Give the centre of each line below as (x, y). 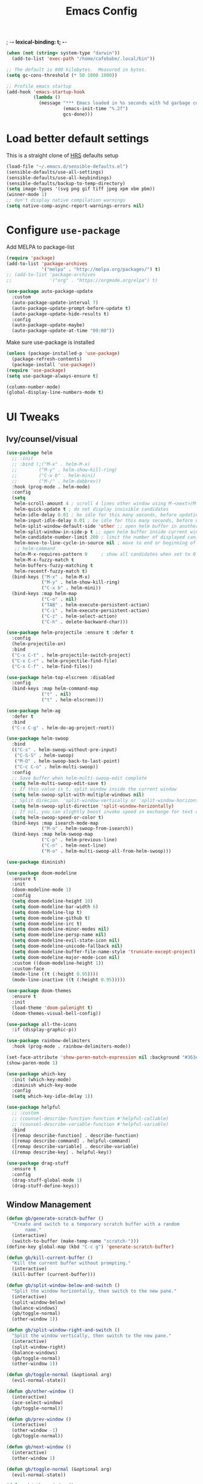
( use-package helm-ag (34, 711)
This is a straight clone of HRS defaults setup (63, 155)
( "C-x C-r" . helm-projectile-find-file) (65, 661)
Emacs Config (101, 11)
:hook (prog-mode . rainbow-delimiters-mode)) (71, 1046)
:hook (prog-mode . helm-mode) (51, 487)
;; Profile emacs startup (39, 86)
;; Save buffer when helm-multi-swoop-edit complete (79, 778)
